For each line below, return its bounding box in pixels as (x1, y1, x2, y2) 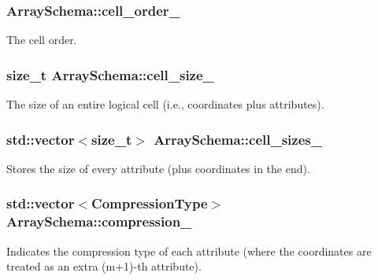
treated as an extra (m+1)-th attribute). (6, 258, 202, 274)
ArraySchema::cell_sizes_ (154, 129, 322, 149)
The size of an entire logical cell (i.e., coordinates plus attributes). (6, 96, 324, 112)
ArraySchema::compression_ (6, 212, 192, 231)
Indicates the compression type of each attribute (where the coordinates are (6, 242, 372, 259)
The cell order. (6, 31, 77, 48)
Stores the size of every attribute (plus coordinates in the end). (6, 160, 310, 176)
